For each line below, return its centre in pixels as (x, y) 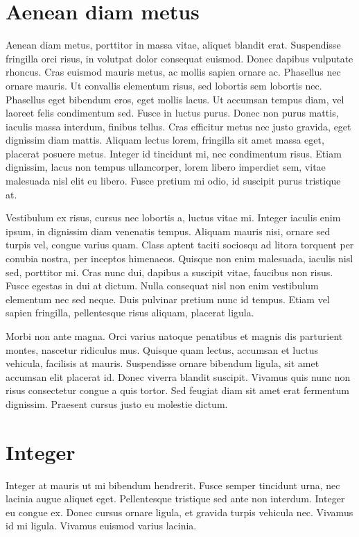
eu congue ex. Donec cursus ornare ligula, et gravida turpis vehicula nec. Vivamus (179, 512)
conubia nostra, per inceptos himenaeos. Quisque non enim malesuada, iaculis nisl (179, 258)
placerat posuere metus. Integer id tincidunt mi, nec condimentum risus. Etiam (174, 153)
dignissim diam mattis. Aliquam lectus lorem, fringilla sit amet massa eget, (165, 140)
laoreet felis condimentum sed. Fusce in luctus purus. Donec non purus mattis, (172, 113)
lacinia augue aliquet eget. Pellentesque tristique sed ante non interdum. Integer (175, 498)
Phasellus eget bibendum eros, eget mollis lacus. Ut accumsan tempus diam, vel (175, 99)
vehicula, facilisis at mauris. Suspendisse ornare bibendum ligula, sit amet (163, 363)
